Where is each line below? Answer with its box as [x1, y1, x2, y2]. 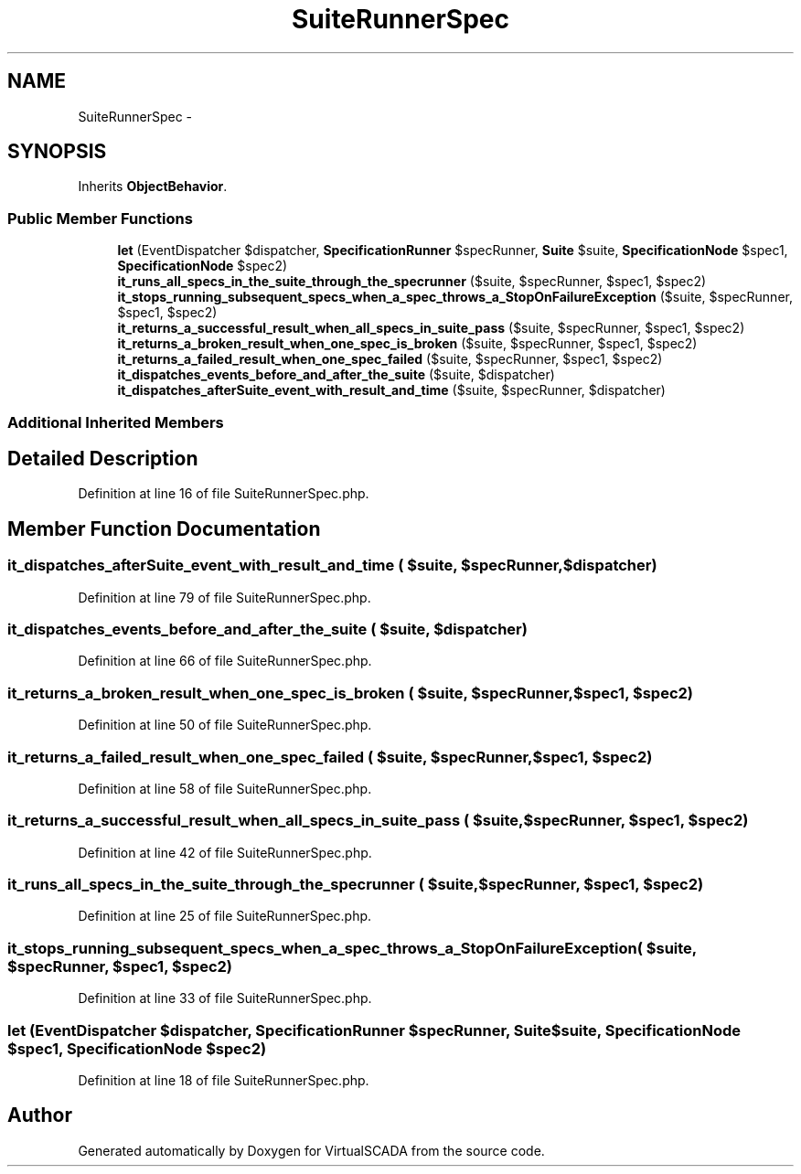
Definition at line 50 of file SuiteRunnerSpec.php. [78, 717, 372, 733]
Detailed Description [7, 446, 198, 470]
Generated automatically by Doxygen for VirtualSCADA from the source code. [78, 1142, 545, 1158]
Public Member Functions [7, 208, 193, 228]
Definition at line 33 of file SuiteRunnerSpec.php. [78, 990, 372, 1007]
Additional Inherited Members [7, 412, 224, 432]
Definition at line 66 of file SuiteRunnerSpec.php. [78, 653, 372, 669]
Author [7, 1104, 72, 1127]
